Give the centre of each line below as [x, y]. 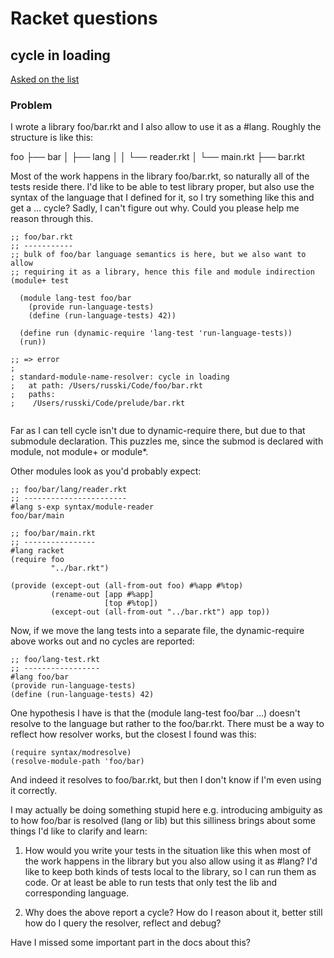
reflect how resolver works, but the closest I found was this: [133, 734]
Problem [31, 105]
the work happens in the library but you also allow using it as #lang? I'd [171, 861]
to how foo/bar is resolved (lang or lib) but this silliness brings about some [163, 821]
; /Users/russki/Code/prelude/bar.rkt [98, 403]
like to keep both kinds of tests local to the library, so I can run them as [170, 872]
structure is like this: [52, 138]
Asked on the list [45, 79]
